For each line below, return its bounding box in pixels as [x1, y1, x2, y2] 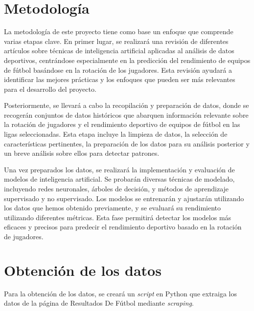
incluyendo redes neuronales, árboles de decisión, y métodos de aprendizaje [4, 184, 229, 194]
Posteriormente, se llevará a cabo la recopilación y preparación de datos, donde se [4, 100, 249, 110]
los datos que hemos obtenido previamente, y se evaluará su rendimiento [4, 203, 221, 213]
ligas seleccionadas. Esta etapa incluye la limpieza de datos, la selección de [4, 129, 228, 139]
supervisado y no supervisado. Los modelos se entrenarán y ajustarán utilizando [4, 193, 244, 203]
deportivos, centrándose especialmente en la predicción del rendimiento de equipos [4, 55, 251, 65]
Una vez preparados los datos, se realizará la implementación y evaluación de [4, 164, 235, 174]
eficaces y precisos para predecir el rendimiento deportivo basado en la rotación [4, 222, 242, 232]
